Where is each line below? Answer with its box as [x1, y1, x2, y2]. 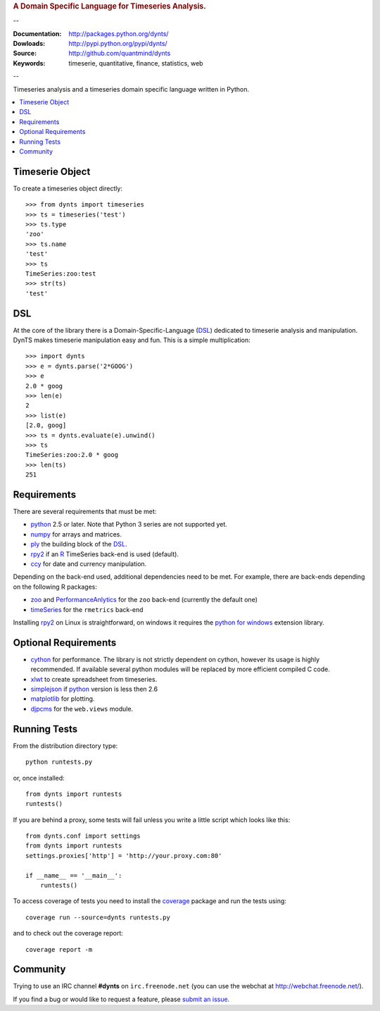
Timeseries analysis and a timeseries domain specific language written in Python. [13, 85, 250, 93]
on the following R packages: [13, 582, 98, 591]
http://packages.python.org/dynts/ [68, 29, 169, 38]
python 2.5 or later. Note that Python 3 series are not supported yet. [30, 520, 228, 529]
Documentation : [13, 29, 62, 38]
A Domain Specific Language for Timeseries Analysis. [13, 1, 207, 11]
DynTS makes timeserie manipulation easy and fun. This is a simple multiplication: [13, 336, 251, 345]
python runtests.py [25, 758, 93, 766]
